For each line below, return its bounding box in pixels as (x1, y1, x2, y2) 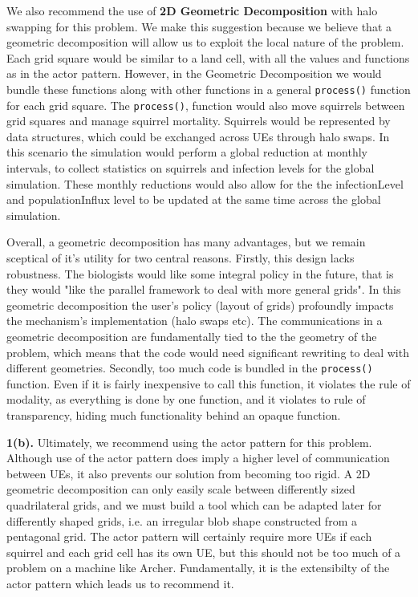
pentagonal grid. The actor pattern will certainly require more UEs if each (6, 528, 372, 545)
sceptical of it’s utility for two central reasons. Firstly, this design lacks (6, 250, 355, 266)
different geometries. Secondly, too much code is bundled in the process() (6, 359, 373, 376)
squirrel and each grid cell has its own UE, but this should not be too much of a (6, 543, 401, 560)
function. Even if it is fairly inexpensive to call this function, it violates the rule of (6, 375, 411, 392)
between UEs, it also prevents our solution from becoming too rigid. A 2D (6, 465, 371, 481)
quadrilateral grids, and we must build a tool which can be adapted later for (6, 497, 382, 513)
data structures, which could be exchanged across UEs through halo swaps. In (6, 128, 390, 144)
